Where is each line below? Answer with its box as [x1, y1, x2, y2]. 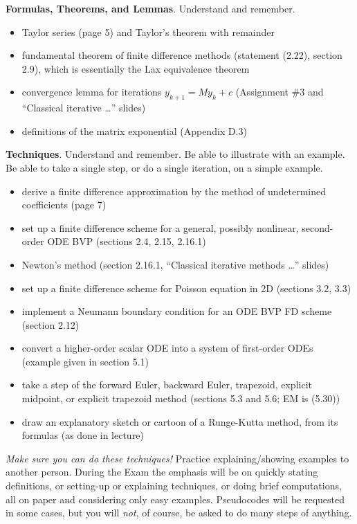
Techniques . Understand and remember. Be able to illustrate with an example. [6, 147, 345, 161]
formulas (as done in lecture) [21, 428, 144, 442]
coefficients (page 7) [21, 197, 107, 212]
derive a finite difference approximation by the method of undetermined [21, 183, 327, 198]
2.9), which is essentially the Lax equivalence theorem [21, 61, 250, 75]
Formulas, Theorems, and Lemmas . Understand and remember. [6, 1, 295, 15]
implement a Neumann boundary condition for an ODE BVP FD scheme [21, 304, 332, 318]
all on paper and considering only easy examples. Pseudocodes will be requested [6, 491, 345, 506]
